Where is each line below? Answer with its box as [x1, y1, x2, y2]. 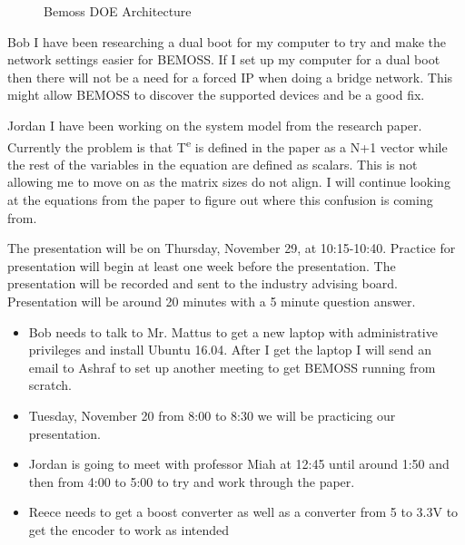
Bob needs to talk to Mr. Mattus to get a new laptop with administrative [28, 322, 438, 341]
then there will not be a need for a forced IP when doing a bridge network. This [7, 67, 453, 86]
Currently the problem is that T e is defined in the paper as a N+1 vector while [7, 134, 448, 156]
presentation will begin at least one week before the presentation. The [7, 256, 396, 275]
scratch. [28, 375, 72, 394]
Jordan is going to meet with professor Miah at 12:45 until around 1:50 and [28, 454, 450, 473]
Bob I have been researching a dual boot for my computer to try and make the [7, 32, 447, 51]
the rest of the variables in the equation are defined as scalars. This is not [7, 154, 418, 173]
